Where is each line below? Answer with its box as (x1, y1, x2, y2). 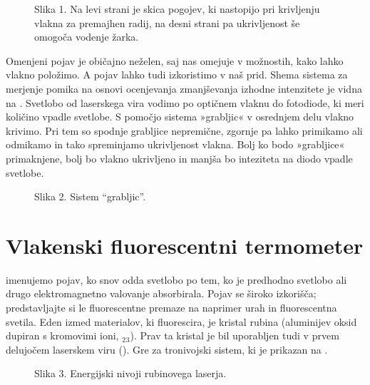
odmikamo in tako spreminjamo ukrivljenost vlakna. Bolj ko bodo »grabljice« (6, 137, 345, 152)
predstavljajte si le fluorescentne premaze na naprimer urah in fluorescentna (6, 300, 337, 315)
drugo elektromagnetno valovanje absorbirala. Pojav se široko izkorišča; (6, 286, 317, 301)
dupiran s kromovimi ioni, (6, 328, 119, 343)
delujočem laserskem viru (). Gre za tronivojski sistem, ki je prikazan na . (6, 342, 328, 356)
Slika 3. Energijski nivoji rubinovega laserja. (34, 366, 227, 381)
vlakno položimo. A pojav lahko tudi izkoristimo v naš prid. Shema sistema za (6, 67, 348, 82)
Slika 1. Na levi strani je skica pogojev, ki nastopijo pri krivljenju (34, 1, 320, 16)
